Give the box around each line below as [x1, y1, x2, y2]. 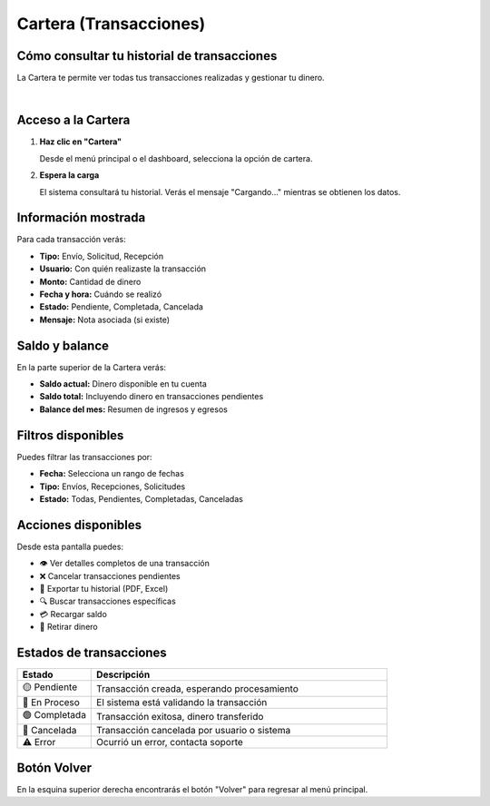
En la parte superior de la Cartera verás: [16, 361, 167, 372]
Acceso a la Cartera [16, 113, 131, 128]
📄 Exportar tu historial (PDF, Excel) [39, 584, 169, 595]
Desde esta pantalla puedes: [16, 541, 124, 552]
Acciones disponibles [16, 517, 142, 533]
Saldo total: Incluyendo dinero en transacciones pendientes [39, 391, 264, 402]
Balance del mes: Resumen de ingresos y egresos [39, 404, 229, 415]
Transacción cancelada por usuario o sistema [96, 724, 291, 737]
